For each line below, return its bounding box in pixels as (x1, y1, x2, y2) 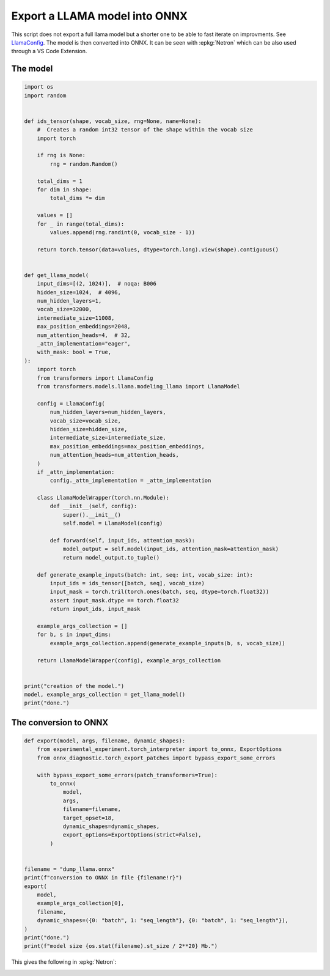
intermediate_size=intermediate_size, (50, 434, 166, 442)
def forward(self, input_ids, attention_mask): (50, 537, 196, 544)
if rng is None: (37, 152, 86, 159)
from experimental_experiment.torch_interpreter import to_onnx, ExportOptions (37, 746, 282, 753)
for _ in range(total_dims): (37, 220, 125, 227)
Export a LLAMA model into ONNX (11, 9, 188, 23)
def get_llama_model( (24, 272, 89, 278)
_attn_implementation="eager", (37, 340, 131, 347)
